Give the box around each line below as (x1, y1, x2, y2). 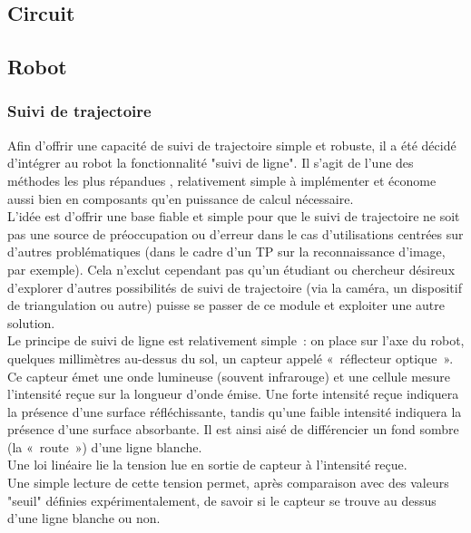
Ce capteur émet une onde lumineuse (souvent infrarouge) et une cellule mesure (7, 366, 451, 385)
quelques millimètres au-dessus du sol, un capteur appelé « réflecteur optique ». (7, 348, 454, 367)
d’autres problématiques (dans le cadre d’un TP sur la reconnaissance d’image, (7, 242, 446, 261)
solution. (7, 313, 55, 332)
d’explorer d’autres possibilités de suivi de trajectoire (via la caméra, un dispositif (7, 277, 462, 296)
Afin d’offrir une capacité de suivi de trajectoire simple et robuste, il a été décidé (7, 135, 456, 154)
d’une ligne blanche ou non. (7, 509, 161, 528)
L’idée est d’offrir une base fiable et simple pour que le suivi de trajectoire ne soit (7, 207, 460, 226)
